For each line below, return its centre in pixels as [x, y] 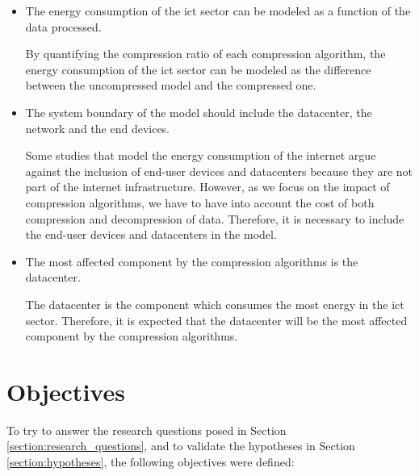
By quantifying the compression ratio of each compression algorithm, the [205, 54]
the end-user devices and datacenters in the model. [151, 234]
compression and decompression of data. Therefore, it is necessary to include [215, 218]
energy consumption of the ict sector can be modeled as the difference [198, 69]
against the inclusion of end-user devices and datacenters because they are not [219, 171]
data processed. [63, 26]
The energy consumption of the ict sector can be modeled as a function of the [218, 10]
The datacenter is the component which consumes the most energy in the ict [215, 304]
